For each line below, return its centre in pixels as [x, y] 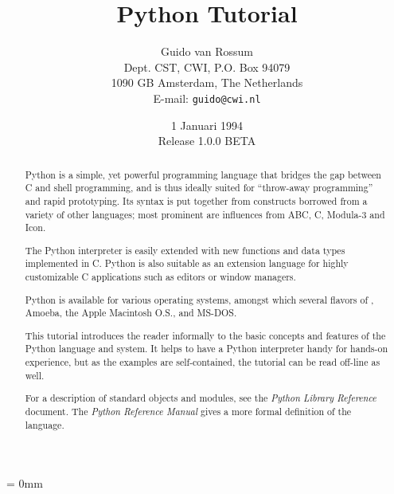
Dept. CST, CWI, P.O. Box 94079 [207, 67]
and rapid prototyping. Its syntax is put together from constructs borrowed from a [196, 200]
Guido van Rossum [207, 51]
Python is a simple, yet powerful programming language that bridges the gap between [203, 174]
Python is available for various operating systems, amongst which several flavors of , [199, 299]
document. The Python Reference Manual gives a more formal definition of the [188, 411]
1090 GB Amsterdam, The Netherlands [207, 82]
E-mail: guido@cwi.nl [207, 98]
